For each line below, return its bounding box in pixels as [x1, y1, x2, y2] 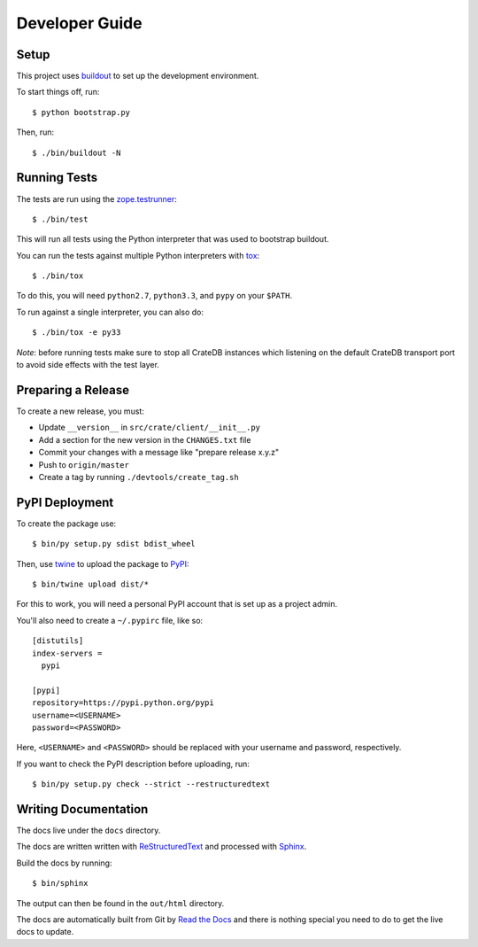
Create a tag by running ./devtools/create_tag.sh [38, 471, 239, 482]
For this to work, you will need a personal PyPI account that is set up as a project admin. [16, 599, 338, 609]
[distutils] [32, 636, 84, 646]
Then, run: [16, 127, 55, 137]
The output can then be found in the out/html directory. [16, 897, 225, 908]
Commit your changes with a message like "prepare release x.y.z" [38, 447, 279, 458]
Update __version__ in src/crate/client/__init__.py [38, 422, 261, 433]
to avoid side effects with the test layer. [16, 360, 159, 370]
